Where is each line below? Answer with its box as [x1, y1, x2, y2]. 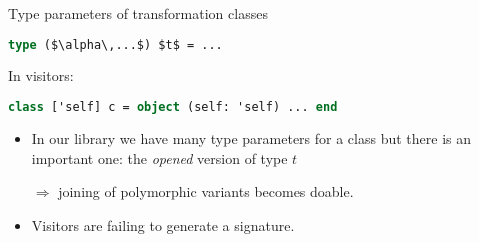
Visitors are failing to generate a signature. [31, 214, 295, 235]
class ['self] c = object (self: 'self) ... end [8, 100, 338, 115]
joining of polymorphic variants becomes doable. [58, 181, 354, 202]
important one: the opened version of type [31, 147, 288, 168]
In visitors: [8, 65, 74, 86]
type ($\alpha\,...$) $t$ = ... [8, 37, 223, 52]
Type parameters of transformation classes [8, 3, 268, 23]
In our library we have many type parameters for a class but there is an [31, 127, 472, 148]
